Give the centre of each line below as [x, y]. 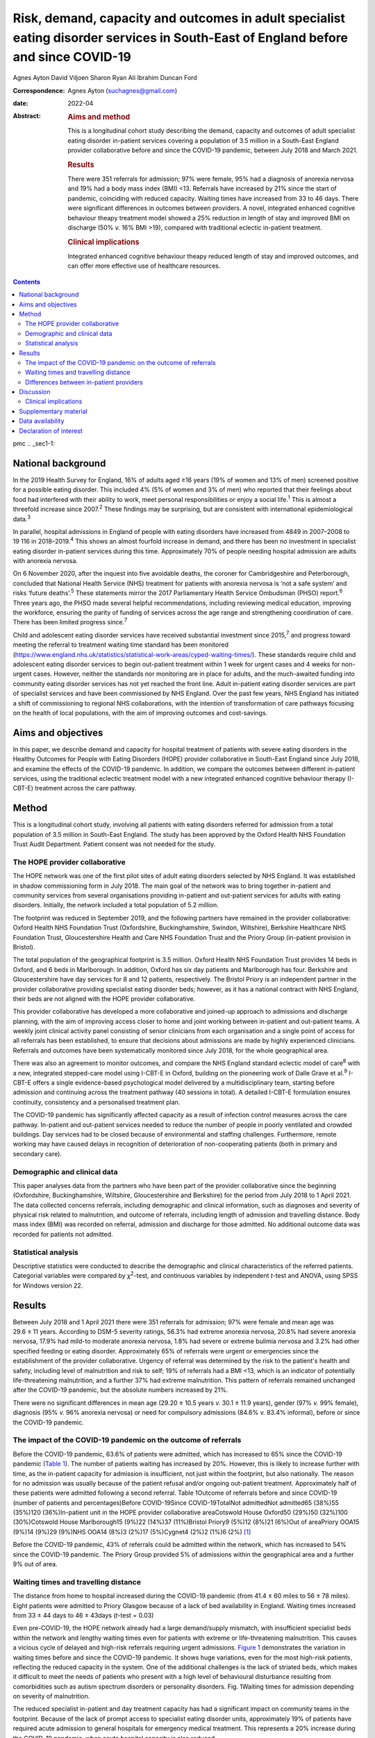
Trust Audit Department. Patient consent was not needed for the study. [114, 844]
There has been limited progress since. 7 [70, 622]
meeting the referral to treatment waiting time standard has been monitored [121, 645]
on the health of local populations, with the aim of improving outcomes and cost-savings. [140, 713]
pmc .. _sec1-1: [34, 444]
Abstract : [27, 116]
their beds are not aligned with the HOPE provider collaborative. [104, 998]
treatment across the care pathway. [86, 788]
